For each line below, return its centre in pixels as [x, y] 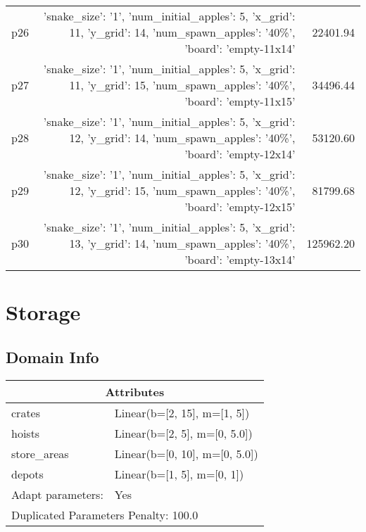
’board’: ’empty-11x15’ [240, 101]
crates [26, 412]
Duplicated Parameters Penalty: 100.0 [105, 514]
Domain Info [52, 356]
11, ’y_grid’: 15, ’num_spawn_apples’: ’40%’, [182, 85]
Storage [43, 312]
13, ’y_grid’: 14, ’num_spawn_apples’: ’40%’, [182, 243]
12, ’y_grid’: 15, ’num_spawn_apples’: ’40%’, [182, 190]
